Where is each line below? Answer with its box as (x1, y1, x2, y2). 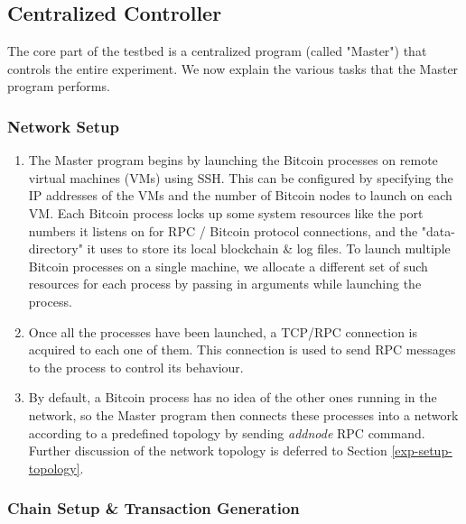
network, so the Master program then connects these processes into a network (28, 405, 459, 424)
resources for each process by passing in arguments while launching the (28, 274, 422, 293)
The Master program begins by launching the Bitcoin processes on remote (28, 151, 438, 170)
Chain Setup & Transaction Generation (7, 497, 300, 519)
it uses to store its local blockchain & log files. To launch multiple (87, 239, 451, 258)
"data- (421, 221, 455, 240)
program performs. (7, 77, 110, 96)
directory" (28, 239, 83, 258)
